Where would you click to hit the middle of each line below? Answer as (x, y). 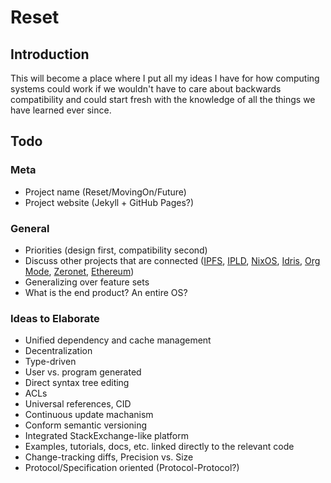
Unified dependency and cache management (118, 340)
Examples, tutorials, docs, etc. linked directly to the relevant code (159, 447)
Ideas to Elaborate (55, 318)
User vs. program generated (83, 372)
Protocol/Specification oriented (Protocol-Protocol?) (132, 468)
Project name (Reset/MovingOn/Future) (105, 192)
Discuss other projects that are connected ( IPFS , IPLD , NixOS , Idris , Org (172, 260)
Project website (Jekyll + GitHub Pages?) (109, 202)
